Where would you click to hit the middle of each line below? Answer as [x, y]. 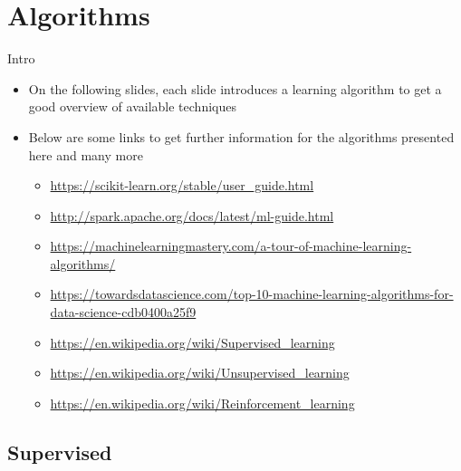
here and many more [86, 154]
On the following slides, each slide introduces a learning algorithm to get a [235, 88]
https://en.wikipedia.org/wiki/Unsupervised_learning [200, 373]
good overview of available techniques [132, 106]
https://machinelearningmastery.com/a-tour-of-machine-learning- [231, 246]
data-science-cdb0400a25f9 [123, 312]
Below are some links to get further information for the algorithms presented [241, 136]
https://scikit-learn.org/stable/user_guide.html [182, 185]
